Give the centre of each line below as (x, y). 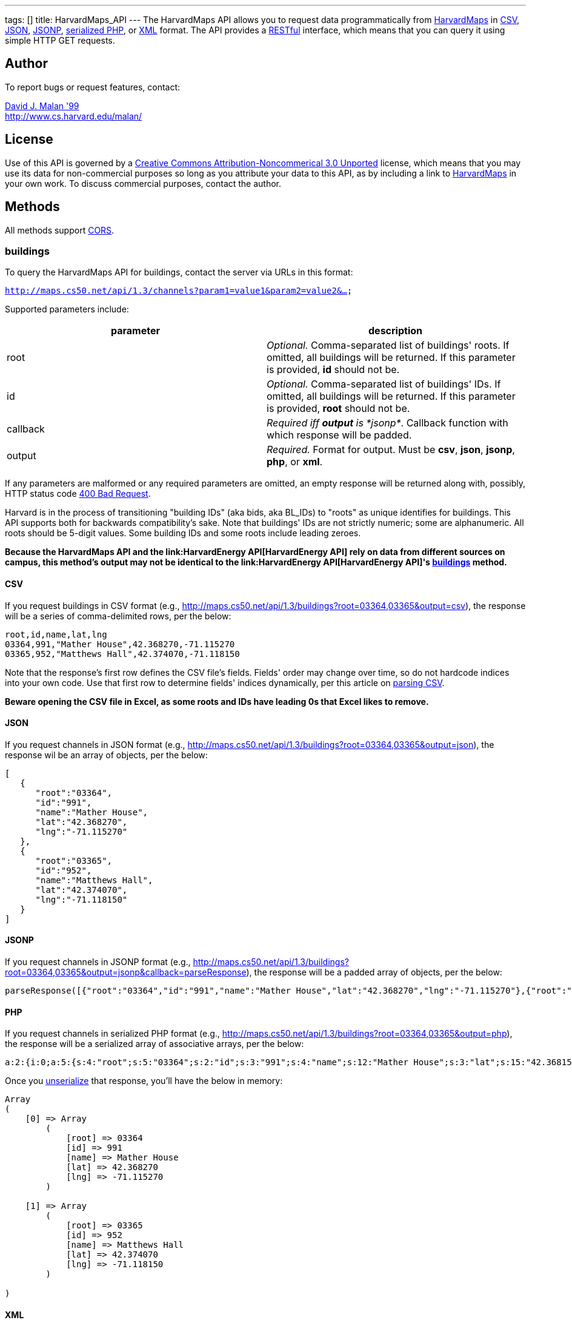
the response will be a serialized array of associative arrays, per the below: (155, 1044)
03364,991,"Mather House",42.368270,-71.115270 (120, 644)
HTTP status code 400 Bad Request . (78, 494)
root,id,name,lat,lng (56, 634)
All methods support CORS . (60, 230)
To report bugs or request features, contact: (93, 87)
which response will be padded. (339, 435)
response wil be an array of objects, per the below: (106, 755)
